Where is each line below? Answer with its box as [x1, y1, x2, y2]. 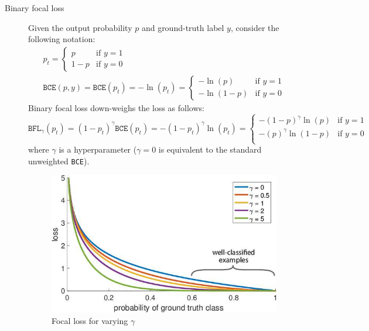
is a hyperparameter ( [59, 143, 137, 156]
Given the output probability [28, 21, 132, 33]
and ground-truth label [141, 21, 224, 33]
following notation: [28, 33, 95, 45]
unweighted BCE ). [28, 154, 90, 167]
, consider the [230, 21, 279, 33]
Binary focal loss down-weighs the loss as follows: [28, 101, 204, 113]
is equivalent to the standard [158, 143, 262, 156]
